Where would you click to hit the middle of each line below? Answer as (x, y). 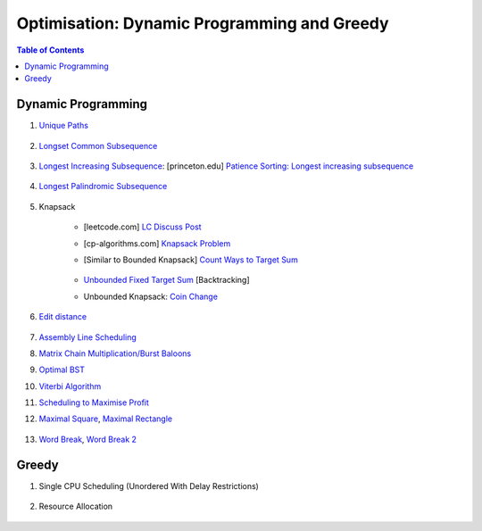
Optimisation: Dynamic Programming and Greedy (203, 23)
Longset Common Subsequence (98, 145)
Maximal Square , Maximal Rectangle (106, 419)
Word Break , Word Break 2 (88, 439)
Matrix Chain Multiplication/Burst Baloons (115, 353)
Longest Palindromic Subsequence (103, 187)
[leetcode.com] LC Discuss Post (142, 227)
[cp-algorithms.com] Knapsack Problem (157, 243)
